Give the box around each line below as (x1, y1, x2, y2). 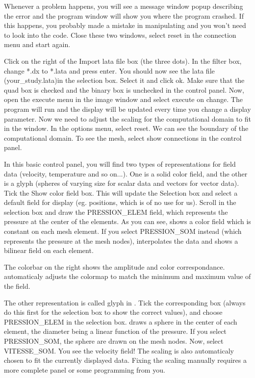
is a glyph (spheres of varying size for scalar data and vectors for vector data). (4, 178, 239, 188)
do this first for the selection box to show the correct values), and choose (4, 307, 223, 317)
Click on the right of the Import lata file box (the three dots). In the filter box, (4, 55, 242, 66)
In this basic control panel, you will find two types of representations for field (4, 158, 236, 169)
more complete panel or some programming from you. (4, 364, 165, 375)
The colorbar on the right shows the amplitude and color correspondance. (4, 261, 225, 272)
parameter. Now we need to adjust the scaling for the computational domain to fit (4, 113, 251, 124)
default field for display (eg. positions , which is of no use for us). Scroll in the (4, 197, 236, 207)
